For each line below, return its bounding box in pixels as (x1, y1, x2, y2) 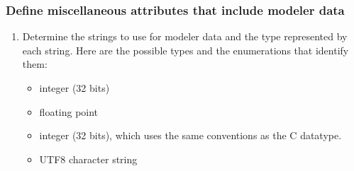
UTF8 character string (39, 151, 138, 166)
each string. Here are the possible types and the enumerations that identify (22, 42, 349, 57)
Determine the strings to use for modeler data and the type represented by (22, 29, 348, 44)
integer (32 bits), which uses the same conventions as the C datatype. (39, 128, 342, 143)
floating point (39, 104, 99, 119)
